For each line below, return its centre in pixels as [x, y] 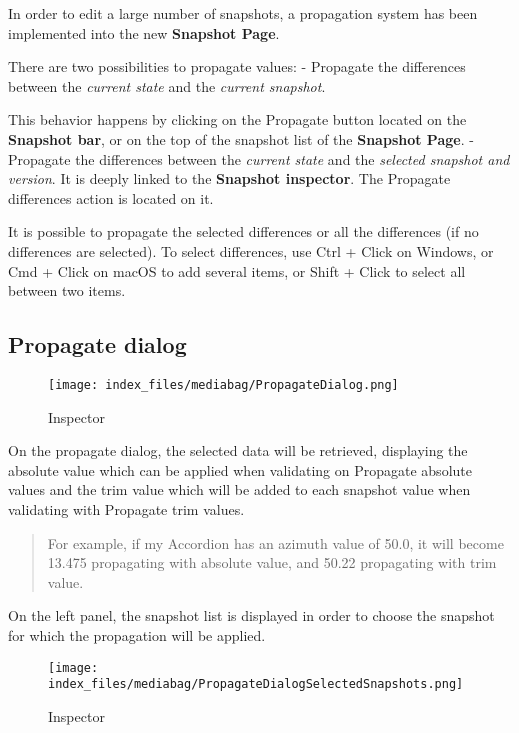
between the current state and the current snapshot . [167, 85]
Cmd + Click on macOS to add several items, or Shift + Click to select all [237, 270]
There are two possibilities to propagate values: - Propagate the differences [237, 66]
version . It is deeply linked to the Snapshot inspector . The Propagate [229, 178]
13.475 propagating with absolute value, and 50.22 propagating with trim [272, 562]
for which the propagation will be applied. [137, 634]
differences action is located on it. [111, 197]
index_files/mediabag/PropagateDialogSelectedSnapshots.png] [256, 684]
